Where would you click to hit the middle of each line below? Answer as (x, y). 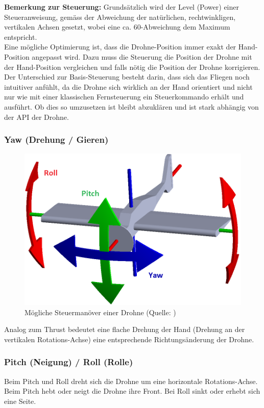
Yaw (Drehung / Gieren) (56, 139)
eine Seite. (20, 401)
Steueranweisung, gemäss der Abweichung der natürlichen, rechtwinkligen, (120, 17)
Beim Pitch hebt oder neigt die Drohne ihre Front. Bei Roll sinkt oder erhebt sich (132, 391)
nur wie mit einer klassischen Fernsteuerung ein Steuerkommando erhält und (124, 97)
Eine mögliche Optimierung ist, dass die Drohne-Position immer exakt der (120, 47)
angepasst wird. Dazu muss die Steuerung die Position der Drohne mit (142, 56)
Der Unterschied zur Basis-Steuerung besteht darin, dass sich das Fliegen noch (127, 77)
